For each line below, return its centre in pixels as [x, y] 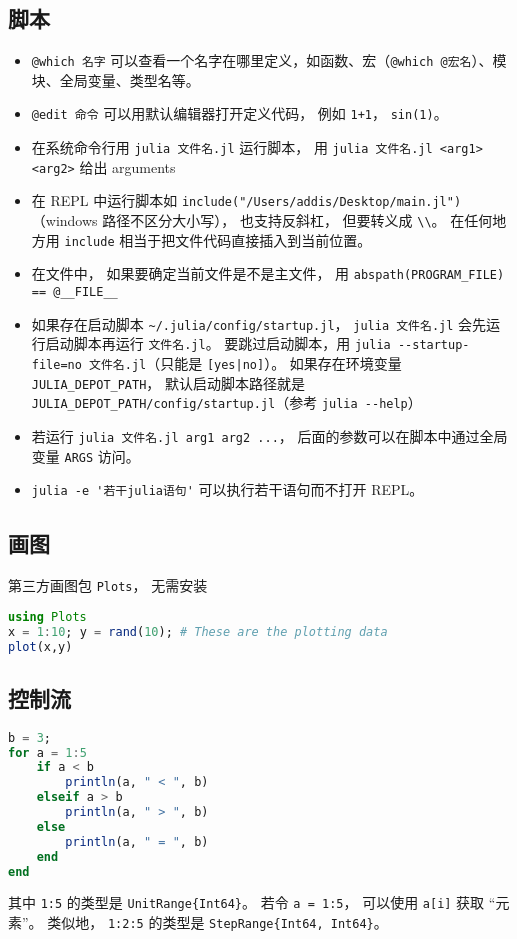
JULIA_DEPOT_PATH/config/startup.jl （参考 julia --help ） [226, 402]
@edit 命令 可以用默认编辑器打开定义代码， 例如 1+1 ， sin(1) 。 [239, 113]
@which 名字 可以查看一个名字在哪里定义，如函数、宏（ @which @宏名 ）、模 [269, 60]
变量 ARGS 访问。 [85, 455]
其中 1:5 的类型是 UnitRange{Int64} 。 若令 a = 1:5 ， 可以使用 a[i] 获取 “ [252, 902]
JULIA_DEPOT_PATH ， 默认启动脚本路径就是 [168, 382]
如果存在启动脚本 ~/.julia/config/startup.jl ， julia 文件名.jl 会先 [259, 323]
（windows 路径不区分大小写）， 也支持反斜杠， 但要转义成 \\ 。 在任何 [262, 220]
